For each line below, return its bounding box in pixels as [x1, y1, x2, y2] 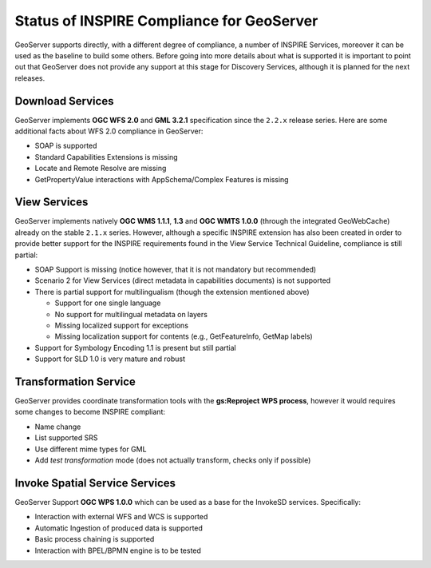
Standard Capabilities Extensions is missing [34, 152, 178, 161]
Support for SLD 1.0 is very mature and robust [34, 354, 186, 363]
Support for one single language [54, 298, 161, 308]
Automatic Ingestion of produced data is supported [34, 523, 204, 533]
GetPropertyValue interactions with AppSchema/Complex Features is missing [34, 174, 289, 184]
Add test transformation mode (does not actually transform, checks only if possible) [34, 455, 311, 465]
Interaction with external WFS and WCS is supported [34, 512, 208, 522]
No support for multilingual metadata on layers [54, 309, 208, 319]
